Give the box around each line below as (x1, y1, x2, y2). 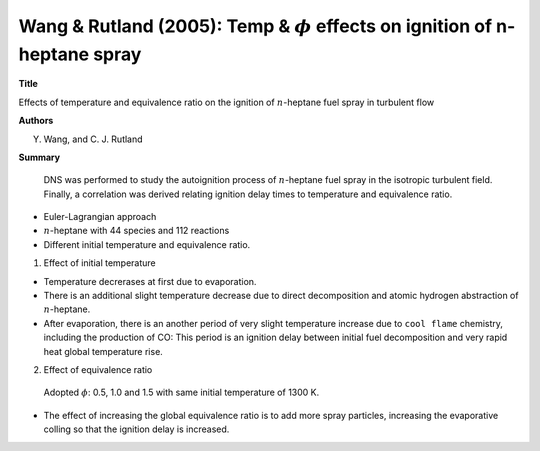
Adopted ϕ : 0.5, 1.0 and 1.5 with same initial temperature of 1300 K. (43, 386, 320, 399)
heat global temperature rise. (43, 345, 164, 357)
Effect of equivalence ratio (43, 363, 153, 375)
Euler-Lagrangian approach (43, 211, 157, 223)
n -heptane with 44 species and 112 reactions (43, 225, 230, 237)
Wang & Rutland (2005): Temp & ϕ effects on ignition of (18, 15, 493, 37)
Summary (18, 151, 60, 163)
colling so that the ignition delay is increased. (43, 423, 230, 435)
